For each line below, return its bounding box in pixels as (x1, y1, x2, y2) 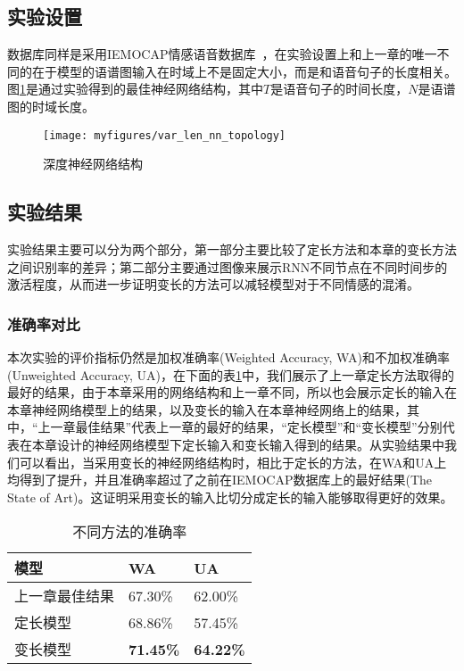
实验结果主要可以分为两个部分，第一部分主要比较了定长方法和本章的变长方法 (7, 240, 457, 259)
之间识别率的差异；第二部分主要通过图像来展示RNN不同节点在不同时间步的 (7, 257, 448, 276)
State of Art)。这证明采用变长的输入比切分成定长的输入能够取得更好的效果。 (7, 487, 453, 506)
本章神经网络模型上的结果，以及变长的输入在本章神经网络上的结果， (7, 400, 407, 418)
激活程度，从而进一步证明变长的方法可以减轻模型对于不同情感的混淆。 (7, 275, 419, 294)
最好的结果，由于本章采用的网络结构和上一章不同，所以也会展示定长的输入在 (7, 383, 457, 402)
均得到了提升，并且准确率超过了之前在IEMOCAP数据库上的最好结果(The (7, 470, 433, 489)
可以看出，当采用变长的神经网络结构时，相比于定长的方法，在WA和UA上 (19, 452, 447, 471)
